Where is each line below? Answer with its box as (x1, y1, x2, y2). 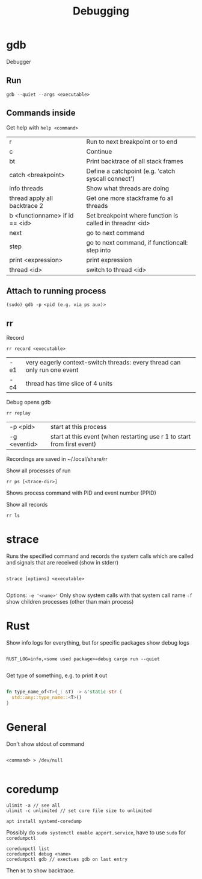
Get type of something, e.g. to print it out (6, 672, 108, 679)
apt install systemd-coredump (6, 818, 82, 824)
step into (86, 246, 111, 254)
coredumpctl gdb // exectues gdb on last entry (6, 856, 128, 862)
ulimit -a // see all (6, 802, 61, 809)
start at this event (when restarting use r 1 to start (50, 433, 191, 441)
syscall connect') (86, 174, 135, 183)
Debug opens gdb (6, 399, 51, 406)
